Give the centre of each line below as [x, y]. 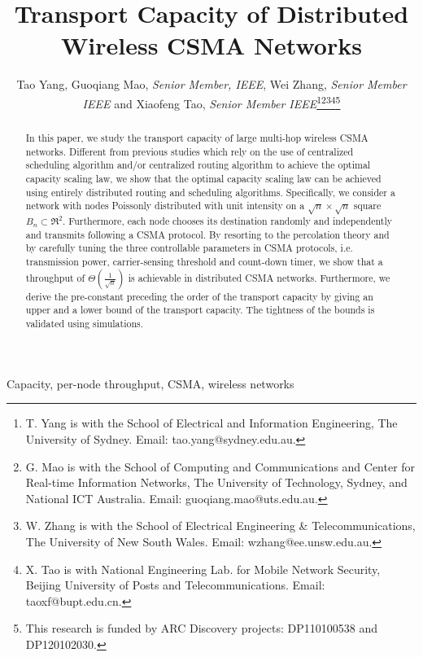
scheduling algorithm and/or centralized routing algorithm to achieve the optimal [198, 165]
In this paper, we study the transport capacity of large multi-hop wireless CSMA [197, 137]
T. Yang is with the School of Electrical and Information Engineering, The [211, 423]
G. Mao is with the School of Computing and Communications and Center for [220, 466]
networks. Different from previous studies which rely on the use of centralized [190, 151]
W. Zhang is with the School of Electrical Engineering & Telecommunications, [220, 526]
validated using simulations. [85, 324]
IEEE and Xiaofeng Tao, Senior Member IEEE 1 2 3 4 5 [211, 102]
